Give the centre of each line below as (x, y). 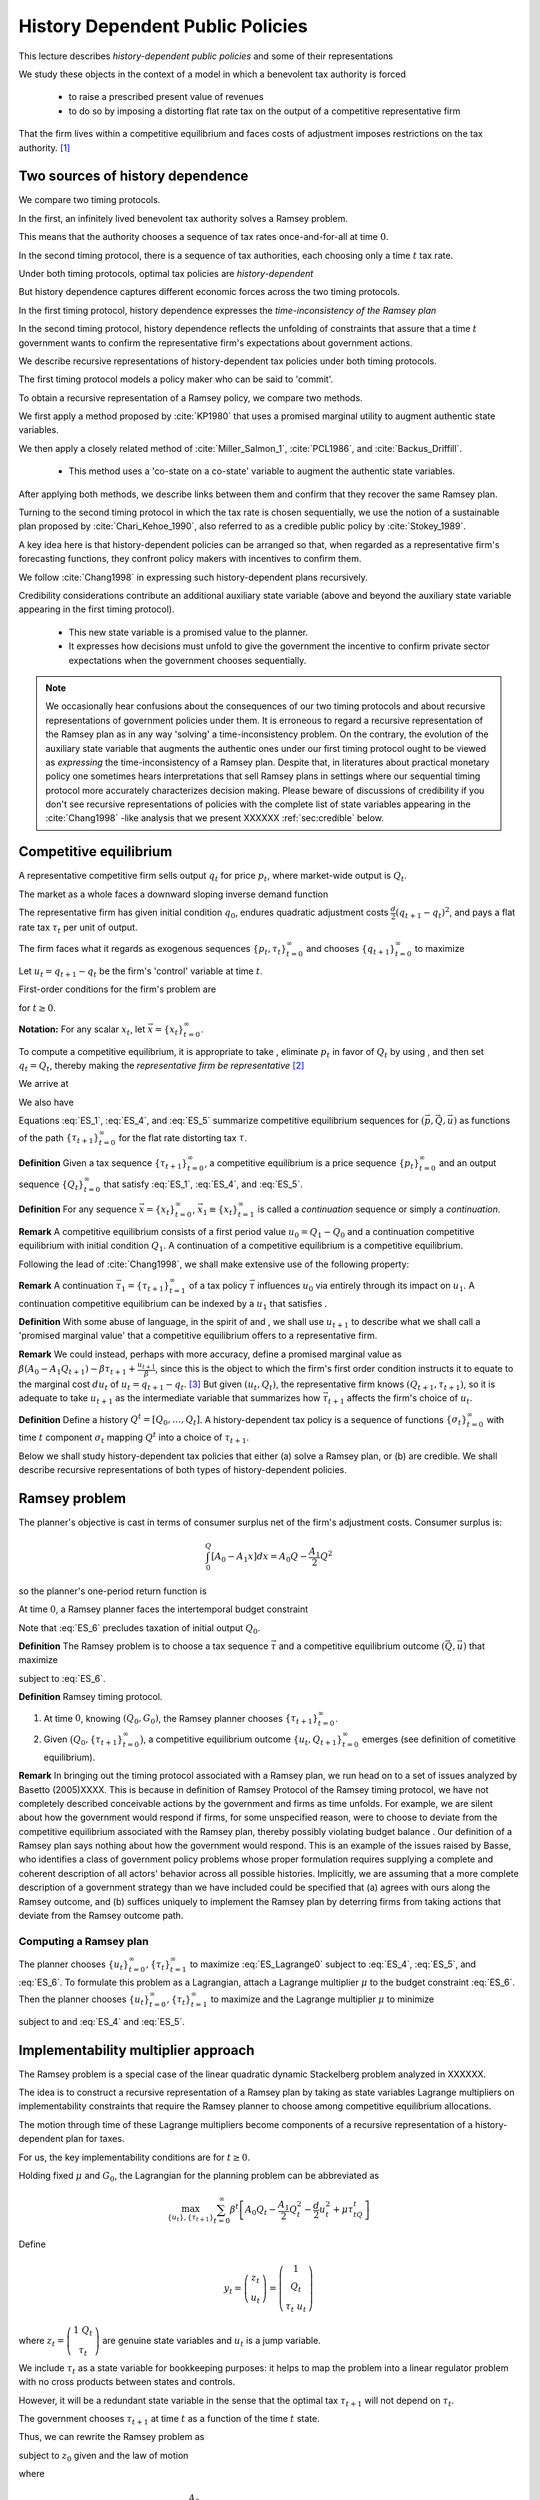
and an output (467, 1162)
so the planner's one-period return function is (112, 1591)
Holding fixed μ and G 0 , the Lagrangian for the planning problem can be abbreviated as (199, 2177)
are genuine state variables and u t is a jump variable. (211, 2342)
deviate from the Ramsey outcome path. (101, 1916)
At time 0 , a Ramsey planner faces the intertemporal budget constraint (163, 1609)
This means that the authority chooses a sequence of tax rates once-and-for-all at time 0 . (203, 237)
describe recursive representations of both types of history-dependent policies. (182, 1470)
